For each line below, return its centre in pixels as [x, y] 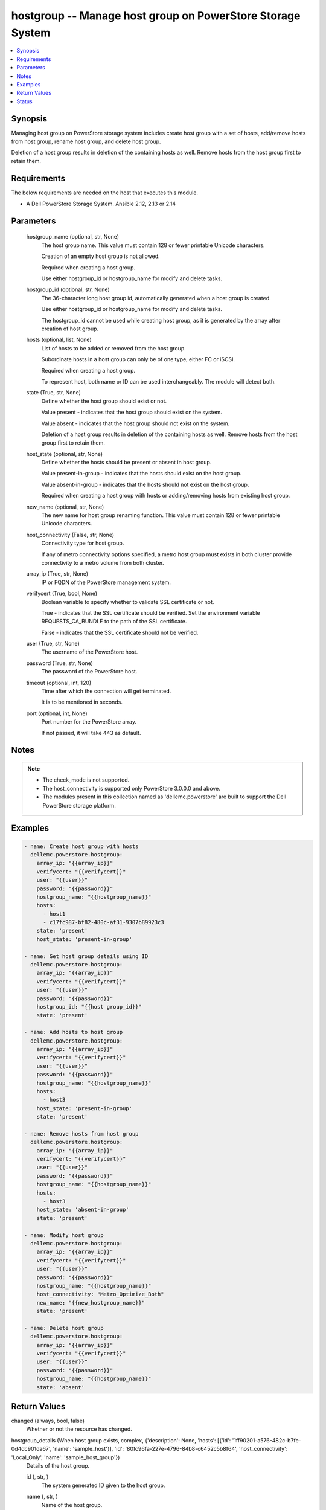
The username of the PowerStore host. [90, 652]
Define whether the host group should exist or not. [104, 401]
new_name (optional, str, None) [65, 507]
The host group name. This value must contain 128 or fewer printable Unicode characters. [153, 245]
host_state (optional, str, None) [64, 454]
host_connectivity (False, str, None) [70, 535]
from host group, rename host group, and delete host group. [86, 141]
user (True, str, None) [53, 644]
